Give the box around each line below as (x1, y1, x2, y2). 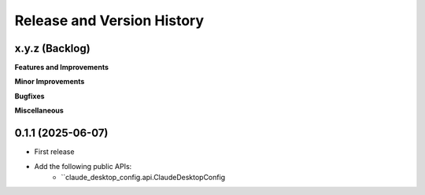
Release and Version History (14, 12, 205, 29)
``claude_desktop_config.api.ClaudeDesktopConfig (61, 172, 226, 182)
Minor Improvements (14, 77, 85, 86)
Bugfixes (14, 91, 45, 101)
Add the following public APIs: (34, 161, 132, 171)
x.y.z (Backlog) (14, 42, 91, 55)
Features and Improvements (14, 63, 109, 72)
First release (34, 147, 75, 156)
